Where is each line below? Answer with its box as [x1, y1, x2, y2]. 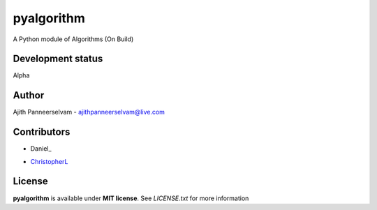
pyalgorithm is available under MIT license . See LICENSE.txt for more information [13, 194, 249, 202]
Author [13, 89, 45, 101]
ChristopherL [30, 157, 68, 165]
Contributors [13, 126, 71, 138]
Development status [13, 53, 103, 65]
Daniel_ [30, 144, 52, 153]
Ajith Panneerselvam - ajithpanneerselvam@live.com [13, 108, 165, 117]
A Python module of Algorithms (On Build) [13, 35, 134, 43]
